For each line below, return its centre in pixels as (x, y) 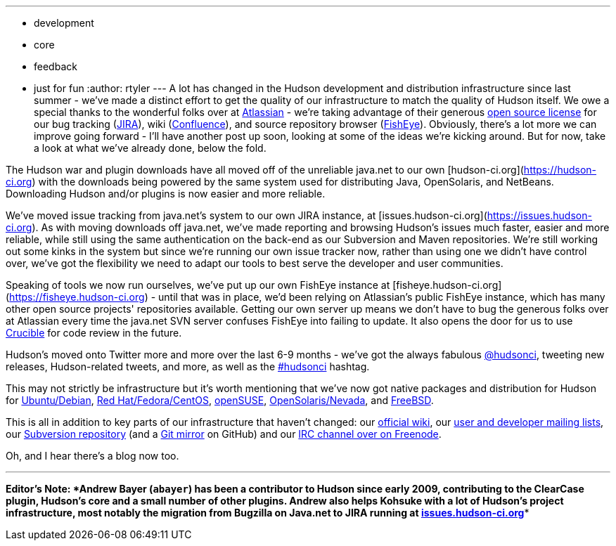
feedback (56, 66)
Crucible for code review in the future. (94, 333)
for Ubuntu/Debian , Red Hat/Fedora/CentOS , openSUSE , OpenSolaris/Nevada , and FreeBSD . (220, 400)
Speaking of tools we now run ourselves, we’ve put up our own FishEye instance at (198, 285)
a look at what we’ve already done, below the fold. (150, 148)
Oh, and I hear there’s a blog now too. (92, 456)
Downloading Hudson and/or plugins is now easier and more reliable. (166, 194)
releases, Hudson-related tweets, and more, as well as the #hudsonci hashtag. (188, 366)
